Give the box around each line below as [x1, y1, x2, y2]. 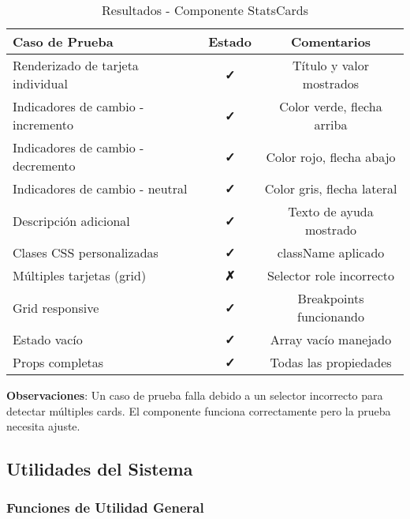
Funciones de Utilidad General [6, 498, 204, 517]
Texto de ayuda [288, 202, 374, 220]
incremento [13, 115, 73, 134]
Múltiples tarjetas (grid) [13, 266, 147, 284]
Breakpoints [297, 289, 364, 307]
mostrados [302, 74, 360, 92]
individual [13, 74, 68, 92]
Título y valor [293, 56, 369, 74]
